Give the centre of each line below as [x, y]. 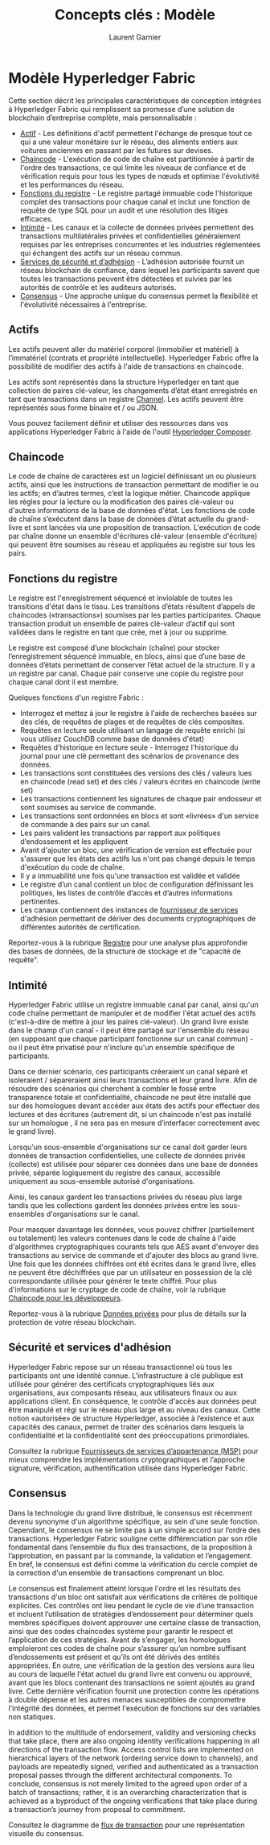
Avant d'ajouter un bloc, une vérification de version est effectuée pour [136, 850]
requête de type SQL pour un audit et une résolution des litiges [124, 210]
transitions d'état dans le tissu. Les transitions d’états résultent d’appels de [132, 606]
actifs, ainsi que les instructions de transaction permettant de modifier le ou [133, 485]
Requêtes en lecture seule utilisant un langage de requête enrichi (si [133, 730]
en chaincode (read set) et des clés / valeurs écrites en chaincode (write [140, 782]
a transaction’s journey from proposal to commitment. [97, 1809]
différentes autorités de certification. [80, 927]
